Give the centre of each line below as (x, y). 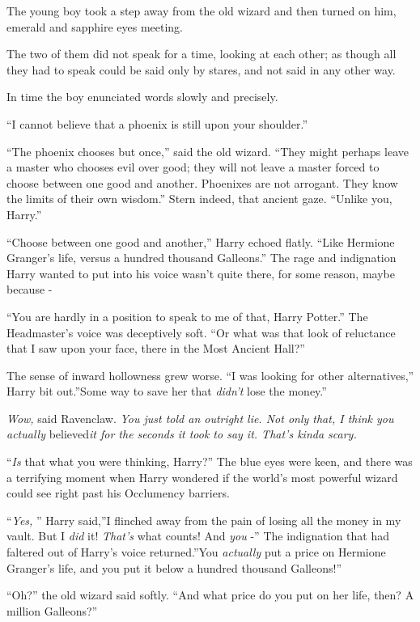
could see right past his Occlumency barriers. (118, 493)
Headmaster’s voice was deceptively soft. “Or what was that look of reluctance (201, 332)
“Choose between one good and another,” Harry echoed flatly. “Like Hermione (201, 241)
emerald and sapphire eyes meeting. (95, 26)
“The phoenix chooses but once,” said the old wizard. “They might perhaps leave (208, 151)
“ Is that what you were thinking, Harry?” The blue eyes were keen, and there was (210, 461)
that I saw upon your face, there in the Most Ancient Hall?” (156, 348)
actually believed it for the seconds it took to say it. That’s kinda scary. (182, 434)
